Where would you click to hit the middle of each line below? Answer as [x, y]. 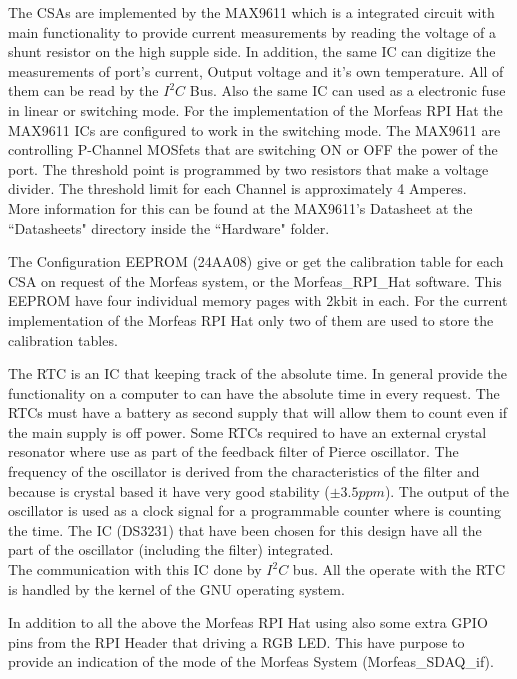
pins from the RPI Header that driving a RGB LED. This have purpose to [236, 641]
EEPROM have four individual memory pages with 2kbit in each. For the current [258, 300]
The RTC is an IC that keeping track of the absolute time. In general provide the [257, 373]
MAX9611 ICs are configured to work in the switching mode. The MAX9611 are [254, 129]
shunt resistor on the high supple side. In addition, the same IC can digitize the [252, 51]
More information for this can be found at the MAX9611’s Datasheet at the [240, 207]
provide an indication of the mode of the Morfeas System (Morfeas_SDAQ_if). [251, 661]
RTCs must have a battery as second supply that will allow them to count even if [258, 412]
